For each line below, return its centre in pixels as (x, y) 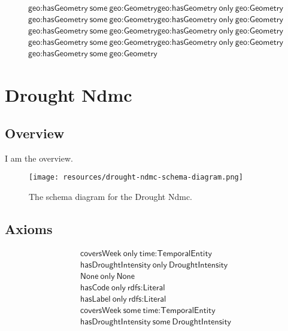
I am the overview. (39, 158)
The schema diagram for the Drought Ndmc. (110, 196)
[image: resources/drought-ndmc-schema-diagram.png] (136, 177)
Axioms (29, 228)
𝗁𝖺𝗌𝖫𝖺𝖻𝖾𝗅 (96, 299)
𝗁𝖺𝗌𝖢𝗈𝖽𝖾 (95, 288)
